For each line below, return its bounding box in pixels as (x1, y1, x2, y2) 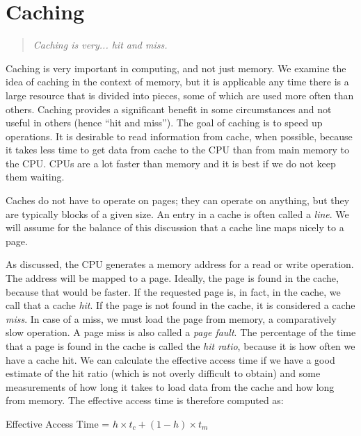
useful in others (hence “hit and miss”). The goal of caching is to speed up (6, 115, 323, 130)
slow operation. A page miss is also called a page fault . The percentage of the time (6, 325, 356, 339)
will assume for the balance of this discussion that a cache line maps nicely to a (6, 220, 344, 235)
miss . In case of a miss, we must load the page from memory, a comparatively (6, 311, 337, 326)
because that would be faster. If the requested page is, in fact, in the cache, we (6, 284, 341, 299)
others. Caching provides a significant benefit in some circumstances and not (6, 101, 332, 116)
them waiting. (6, 169, 65, 184)
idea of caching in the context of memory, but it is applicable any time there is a (6, 74, 349, 89)
